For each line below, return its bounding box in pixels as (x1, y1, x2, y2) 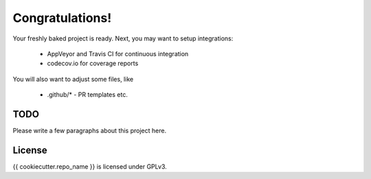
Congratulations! (12, 10, 112, 25)
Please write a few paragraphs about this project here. (12, 127, 167, 135)
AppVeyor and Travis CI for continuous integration (47, 49, 189, 58)
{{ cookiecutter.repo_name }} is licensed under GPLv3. (12, 162, 168, 171)
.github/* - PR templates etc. (47, 91, 128, 99)
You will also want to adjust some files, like (12, 75, 134, 83)
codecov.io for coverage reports (47, 59, 139, 68)
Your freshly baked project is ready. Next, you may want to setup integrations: (12, 34, 234, 43)
